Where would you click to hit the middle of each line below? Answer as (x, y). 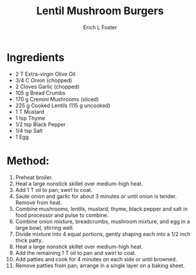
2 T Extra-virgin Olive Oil (45, 74)
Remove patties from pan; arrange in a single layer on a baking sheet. (100, 266)
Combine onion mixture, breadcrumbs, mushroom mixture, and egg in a (102, 221)
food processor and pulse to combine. (62, 215)
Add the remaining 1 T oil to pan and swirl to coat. (76, 252)
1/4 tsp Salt (29, 130)
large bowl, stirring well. (44, 228)
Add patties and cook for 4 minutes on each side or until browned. (96, 259)
